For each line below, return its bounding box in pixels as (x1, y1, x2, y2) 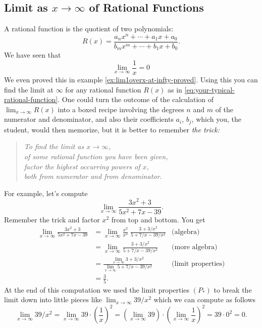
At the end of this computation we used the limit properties (4, 284, 190, 295)
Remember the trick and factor (4, 214, 100, 224)
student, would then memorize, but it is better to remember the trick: (4, 124, 220, 134)
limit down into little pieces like (4, 294, 102, 305)
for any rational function (65, 84, 141, 95)
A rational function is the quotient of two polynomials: (4, 23, 174, 34)
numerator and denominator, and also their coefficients (4, 114, 174, 124)
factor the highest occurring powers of (24, 161, 140, 171)
